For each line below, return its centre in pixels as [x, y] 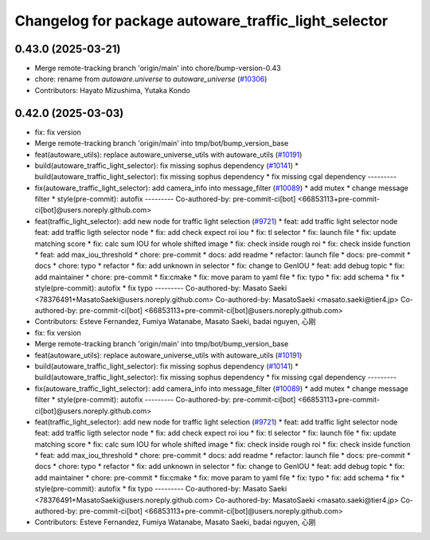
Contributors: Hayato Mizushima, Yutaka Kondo [112, 90]
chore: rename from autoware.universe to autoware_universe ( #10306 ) [151, 79]
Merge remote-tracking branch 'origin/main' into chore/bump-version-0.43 [158, 68]
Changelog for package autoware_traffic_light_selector [201, 21]
